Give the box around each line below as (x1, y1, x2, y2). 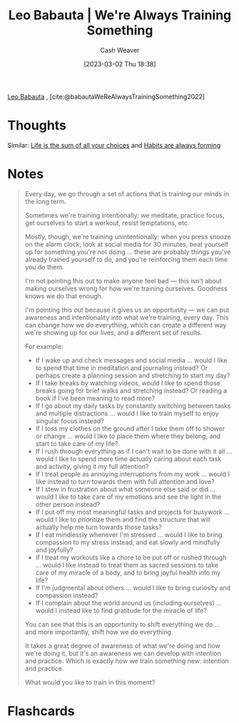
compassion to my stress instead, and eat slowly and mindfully (35, 537, 220, 546)
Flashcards (7, 703, 75, 719)
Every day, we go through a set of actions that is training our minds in (24, 189, 230, 198)
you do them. (24, 263, 64, 271)
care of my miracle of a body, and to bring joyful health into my (35, 568, 221, 577)
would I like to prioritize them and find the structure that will (35, 515, 210, 524)
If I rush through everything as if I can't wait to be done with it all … (35, 447, 233, 455)
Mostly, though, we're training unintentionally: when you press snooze (24, 232, 231, 241)
